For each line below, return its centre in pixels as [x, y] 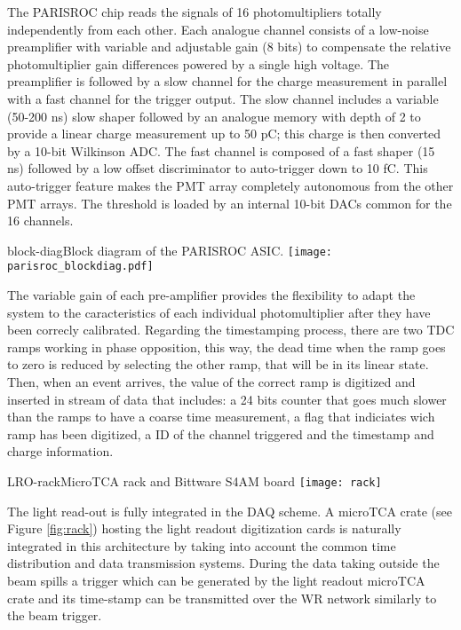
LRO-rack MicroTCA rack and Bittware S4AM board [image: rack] [195, 480]
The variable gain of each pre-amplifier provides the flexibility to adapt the [211, 295]
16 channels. [40, 220]
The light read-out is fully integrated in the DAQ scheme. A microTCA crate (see [230, 511]
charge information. [60, 451]
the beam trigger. [55, 615]
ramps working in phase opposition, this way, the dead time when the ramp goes [227, 346]
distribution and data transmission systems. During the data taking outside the [223, 563]
